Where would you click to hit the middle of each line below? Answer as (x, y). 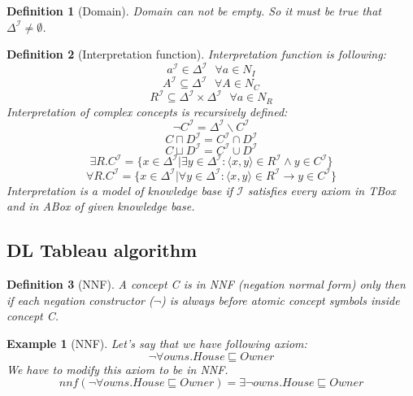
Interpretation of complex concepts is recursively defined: (147, 111)
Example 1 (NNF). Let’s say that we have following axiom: (157, 343)
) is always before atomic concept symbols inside (280, 300)
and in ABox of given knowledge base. (101, 206)
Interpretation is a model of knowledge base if (120, 190)
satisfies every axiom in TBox (322, 190)
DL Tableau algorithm (102, 250)
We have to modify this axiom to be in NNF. (117, 369)
